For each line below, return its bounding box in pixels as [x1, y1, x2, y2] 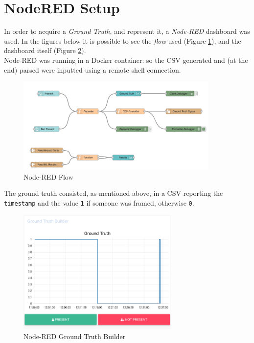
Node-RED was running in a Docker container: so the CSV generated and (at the [4, 54, 248, 65]
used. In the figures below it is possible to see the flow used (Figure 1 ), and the [4, 35, 241, 46]
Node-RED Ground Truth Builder [23, 331, 126, 341]
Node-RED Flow [23, 171, 73, 182]
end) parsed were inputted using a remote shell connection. [4, 64, 181, 75]
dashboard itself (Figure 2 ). [4, 45, 86, 55]
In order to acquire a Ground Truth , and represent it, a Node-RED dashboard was [4, 26, 250, 36]
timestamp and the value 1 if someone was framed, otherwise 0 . [4, 197, 194, 208]
